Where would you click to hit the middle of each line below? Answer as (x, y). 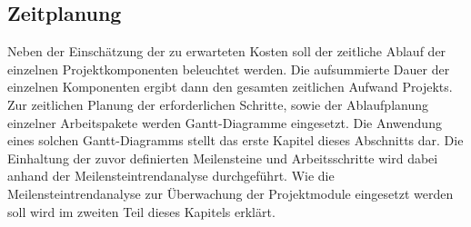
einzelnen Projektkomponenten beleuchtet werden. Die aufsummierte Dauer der (229, 69)
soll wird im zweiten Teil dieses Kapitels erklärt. (141, 211)
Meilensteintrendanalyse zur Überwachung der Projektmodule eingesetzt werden (230, 193)
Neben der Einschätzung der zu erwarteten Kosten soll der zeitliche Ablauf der (227, 51)
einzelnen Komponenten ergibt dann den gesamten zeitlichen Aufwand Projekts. (230, 87)
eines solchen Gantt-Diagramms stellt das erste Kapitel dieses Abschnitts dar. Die (235, 140)
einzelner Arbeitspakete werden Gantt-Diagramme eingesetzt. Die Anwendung (225, 122)
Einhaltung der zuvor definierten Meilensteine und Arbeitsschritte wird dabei (223, 158)
